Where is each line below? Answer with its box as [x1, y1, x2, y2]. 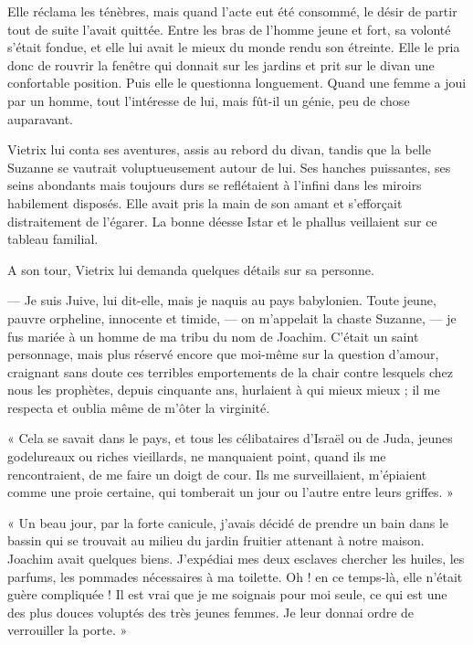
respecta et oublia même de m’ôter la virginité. [7, 397, 270, 417]
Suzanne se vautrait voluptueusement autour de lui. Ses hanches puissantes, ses [7, 157, 451, 176]
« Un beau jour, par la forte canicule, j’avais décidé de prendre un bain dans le [7, 513, 448, 532]
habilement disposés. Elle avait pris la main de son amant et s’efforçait [7, 193, 403, 212]
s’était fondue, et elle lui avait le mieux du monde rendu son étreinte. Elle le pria [7, 37, 460, 57]
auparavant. [7, 109, 74, 128]
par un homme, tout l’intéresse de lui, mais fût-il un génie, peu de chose [7, 90, 410, 110]
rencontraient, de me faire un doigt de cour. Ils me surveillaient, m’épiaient [7, 464, 427, 483]
